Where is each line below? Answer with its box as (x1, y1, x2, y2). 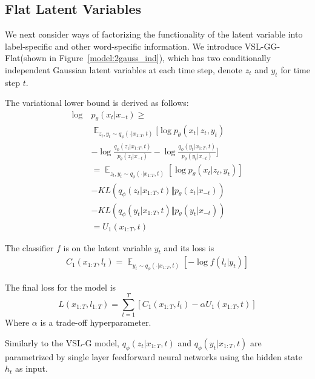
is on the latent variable (63, 241, 152, 254)
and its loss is (164, 241, 214, 254)
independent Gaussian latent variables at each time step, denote (5, 63, 243, 76)
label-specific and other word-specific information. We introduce (5, 39, 242, 52)
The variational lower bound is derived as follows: (5, 96, 189, 109)
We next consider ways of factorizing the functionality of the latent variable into (5, 28, 303, 41)
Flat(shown (5, 51, 47, 64)
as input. (15, 362, 48, 375)
